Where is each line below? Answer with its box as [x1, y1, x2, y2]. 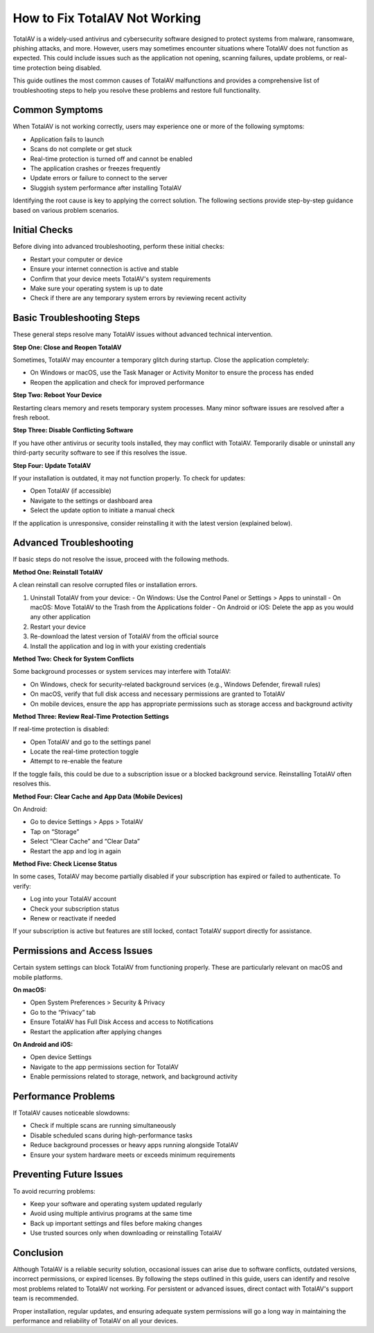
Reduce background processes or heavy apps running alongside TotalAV [30, 1141, 239, 1149]
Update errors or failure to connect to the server [30, 174, 168, 182]
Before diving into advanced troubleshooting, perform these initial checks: [12, 243, 225, 251]
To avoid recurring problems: [12, 1187, 96, 1195]
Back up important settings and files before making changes [30, 1219, 202, 1227]
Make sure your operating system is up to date [30, 284, 163, 293]
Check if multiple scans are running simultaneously [30, 1122, 177, 1130]
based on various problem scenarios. [12, 206, 119, 214]
